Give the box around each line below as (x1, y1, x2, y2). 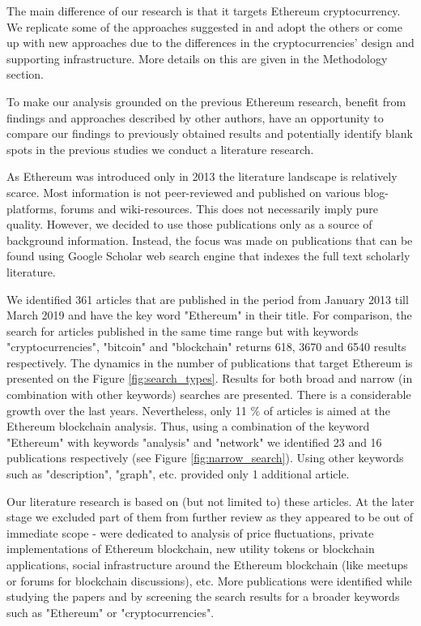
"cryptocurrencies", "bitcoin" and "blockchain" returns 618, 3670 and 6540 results (6, 338, 406, 355)
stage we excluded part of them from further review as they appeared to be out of (6, 508, 414, 525)
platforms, (6, 199, 57, 217)
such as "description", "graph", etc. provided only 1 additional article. (6, 465, 350, 482)
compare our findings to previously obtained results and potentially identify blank (6, 125, 413, 142)
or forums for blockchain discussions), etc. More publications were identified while (6, 572, 412, 589)
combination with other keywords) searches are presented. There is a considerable (6, 386, 411, 403)
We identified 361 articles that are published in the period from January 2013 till (6, 290, 409, 307)
